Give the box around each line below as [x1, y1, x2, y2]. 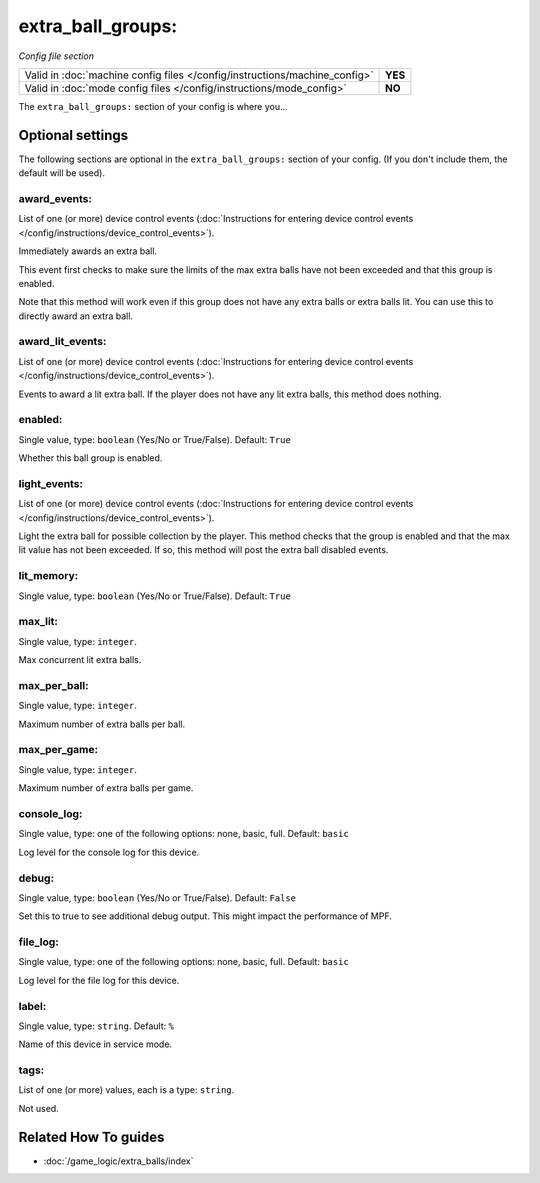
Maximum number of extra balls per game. [18, 782, 194, 794]
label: [18, 999, 47, 1013]
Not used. [18, 1102, 59, 1114]
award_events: [18, 192, 92, 205]
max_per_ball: [18, 678, 89, 692]
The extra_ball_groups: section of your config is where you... [18, 100, 289, 112]
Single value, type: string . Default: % [18, 1020, 175, 1032]
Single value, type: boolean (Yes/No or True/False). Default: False [18, 891, 297, 904]
